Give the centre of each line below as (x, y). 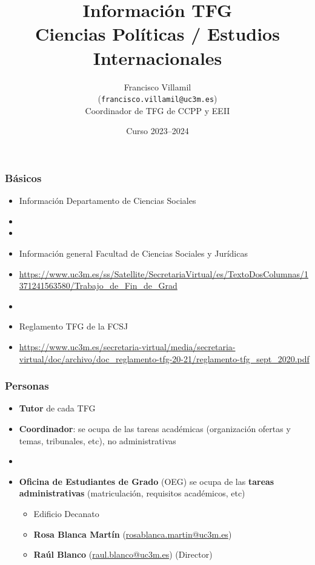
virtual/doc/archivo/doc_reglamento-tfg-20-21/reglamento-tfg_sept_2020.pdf (164, 358)
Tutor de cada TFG (57, 408)
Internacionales (157, 57)
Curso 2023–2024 (157, 131)
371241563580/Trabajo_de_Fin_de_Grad (98, 286)
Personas (27, 386)
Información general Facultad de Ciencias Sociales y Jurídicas (133, 253)
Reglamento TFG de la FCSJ (74, 326)
